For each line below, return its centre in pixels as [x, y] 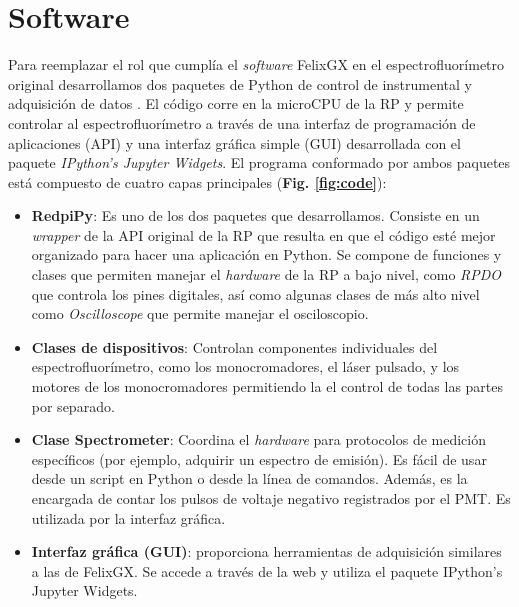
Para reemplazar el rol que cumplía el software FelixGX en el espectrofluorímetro [256, 64]
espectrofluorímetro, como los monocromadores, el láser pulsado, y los [245, 366]
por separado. [73, 405]
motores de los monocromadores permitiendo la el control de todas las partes [267, 386]
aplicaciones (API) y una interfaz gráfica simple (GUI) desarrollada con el [234, 142]
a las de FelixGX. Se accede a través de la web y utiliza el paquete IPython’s [267, 570]
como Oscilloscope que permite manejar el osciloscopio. [200, 313]
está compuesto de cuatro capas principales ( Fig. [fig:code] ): [197, 181]
